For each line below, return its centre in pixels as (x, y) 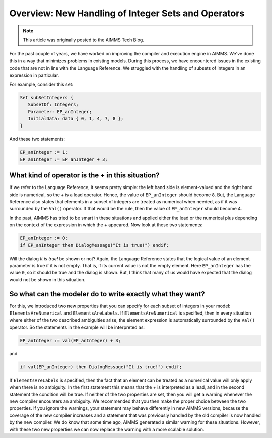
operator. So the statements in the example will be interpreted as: (77, 327)
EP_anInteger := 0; (44, 238)
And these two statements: (37, 139)
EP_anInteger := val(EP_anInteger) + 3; (70, 340)
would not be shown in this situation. (47, 279)
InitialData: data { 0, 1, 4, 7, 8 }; (76, 119)
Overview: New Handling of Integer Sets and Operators (127, 13)
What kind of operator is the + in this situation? (84, 176)
